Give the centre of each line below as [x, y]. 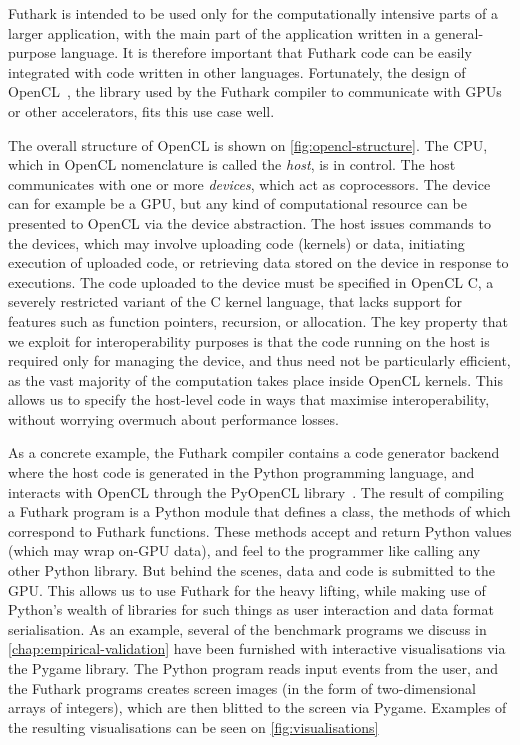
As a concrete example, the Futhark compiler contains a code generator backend [254, 452]
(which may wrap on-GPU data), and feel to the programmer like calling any [244, 550]
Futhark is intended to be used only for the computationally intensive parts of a [253, 13]
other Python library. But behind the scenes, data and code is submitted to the [251, 570]
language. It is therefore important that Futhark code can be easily [266, 52]
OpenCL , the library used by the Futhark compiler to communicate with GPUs [255, 91]
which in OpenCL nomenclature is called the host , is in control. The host [232, 164]
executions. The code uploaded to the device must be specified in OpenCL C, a [251, 281]
